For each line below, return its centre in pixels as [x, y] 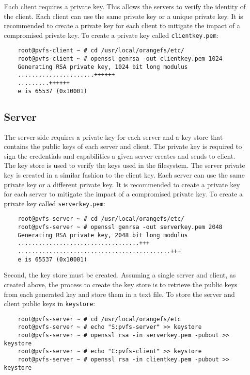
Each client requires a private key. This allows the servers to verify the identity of [125, 6]
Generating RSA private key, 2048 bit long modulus [103, 235]
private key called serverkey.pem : [55, 203]
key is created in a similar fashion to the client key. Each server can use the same [124, 174]
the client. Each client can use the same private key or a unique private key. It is [124, 16]
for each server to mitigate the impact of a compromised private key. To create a [124, 194]
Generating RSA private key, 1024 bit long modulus [103, 67]
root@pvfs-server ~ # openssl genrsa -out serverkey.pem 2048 [120, 227]
